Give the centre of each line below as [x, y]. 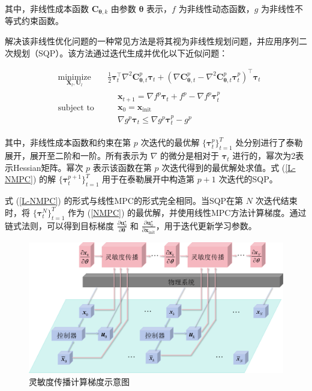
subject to [76, 108]
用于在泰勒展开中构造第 [148, 179]
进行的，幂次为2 [264, 156]
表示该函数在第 [122, 167]
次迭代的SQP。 [248, 179]
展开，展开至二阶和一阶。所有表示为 [76, 156]
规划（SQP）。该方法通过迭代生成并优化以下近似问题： [120, 52]
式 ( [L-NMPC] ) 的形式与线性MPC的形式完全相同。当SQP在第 [124, 201]
